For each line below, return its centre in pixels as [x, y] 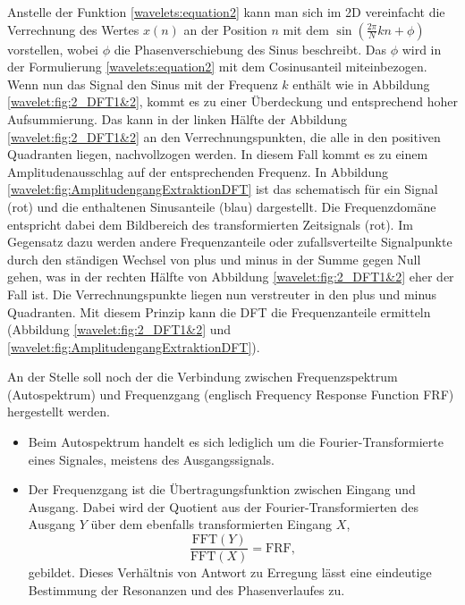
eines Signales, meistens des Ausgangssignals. [152, 459]
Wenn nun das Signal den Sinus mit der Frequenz [143, 84]
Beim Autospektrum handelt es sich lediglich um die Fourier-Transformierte [236, 442]
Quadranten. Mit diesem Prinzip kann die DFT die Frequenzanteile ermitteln [219, 311]
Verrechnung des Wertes [73, 29]
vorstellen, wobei [53, 49]
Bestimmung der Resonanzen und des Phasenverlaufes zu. [186, 589]
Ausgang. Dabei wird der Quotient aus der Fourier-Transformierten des [224, 506]
